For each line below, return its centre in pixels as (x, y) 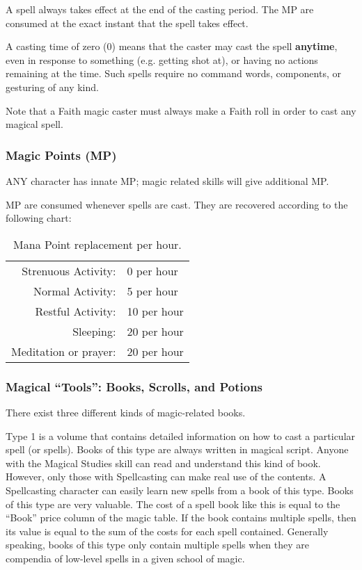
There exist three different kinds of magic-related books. (126, 412)
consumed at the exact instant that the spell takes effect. (127, 23)
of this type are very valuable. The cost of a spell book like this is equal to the (173, 504)
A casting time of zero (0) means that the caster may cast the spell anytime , (172, 46)
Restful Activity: (76, 311)
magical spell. (34, 124)
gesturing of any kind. (52, 87)
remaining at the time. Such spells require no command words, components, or (173, 73)
